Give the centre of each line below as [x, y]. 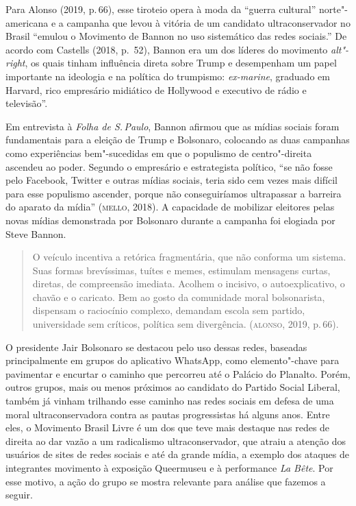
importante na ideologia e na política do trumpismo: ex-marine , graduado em [168, 76]
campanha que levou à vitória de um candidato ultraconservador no [208, 22]
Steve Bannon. [36, 233]
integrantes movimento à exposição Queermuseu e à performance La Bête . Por [169, 468]
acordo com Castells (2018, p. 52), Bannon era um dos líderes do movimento [167, 49]
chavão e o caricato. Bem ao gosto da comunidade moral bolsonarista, [179, 297]
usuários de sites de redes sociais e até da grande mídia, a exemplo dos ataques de [178, 454]
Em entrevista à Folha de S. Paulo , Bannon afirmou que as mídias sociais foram [173, 126]
